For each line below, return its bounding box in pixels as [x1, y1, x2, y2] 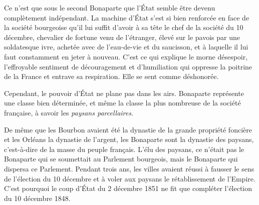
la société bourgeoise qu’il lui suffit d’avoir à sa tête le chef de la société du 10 [4, 22, 243, 32]
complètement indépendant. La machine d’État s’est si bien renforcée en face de [4, 12, 249, 22]
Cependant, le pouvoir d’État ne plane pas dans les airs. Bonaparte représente [4, 87, 244, 98]
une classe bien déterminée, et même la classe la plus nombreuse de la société [4, 97, 241, 108]
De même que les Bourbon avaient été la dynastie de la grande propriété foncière [4, 124, 252, 134]
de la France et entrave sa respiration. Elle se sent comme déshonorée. [4, 71, 219, 81]
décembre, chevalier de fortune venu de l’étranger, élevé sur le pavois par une [4, 31, 240, 42]
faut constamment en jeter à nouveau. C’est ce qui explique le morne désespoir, [4, 51, 248, 61]
